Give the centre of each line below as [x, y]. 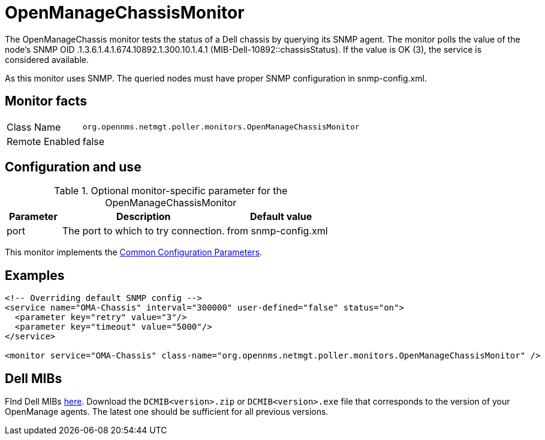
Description [144, 217]
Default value [281, 217]
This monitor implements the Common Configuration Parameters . [134, 252]
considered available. [47, 59]
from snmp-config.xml [277, 231]
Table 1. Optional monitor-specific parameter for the [171, 191]
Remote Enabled [43, 141]
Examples [35, 275]
